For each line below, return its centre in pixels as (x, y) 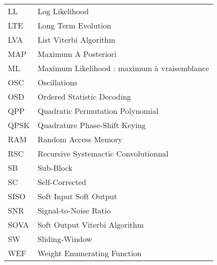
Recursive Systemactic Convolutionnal (103, 153)
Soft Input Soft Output (77, 196)
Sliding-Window (65, 239)
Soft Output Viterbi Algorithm (91, 225)
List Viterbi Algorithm (76, 40)
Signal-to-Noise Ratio (74, 210)
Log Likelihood (63, 11)
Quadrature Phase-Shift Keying (92, 125)
